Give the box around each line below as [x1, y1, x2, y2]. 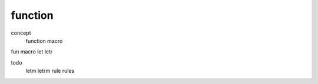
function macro [25, 37, 63, 44]
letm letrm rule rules [25, 68, 75, 75]
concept [11, 29, 31, 36]
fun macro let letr [11, 48, 53, 55]
